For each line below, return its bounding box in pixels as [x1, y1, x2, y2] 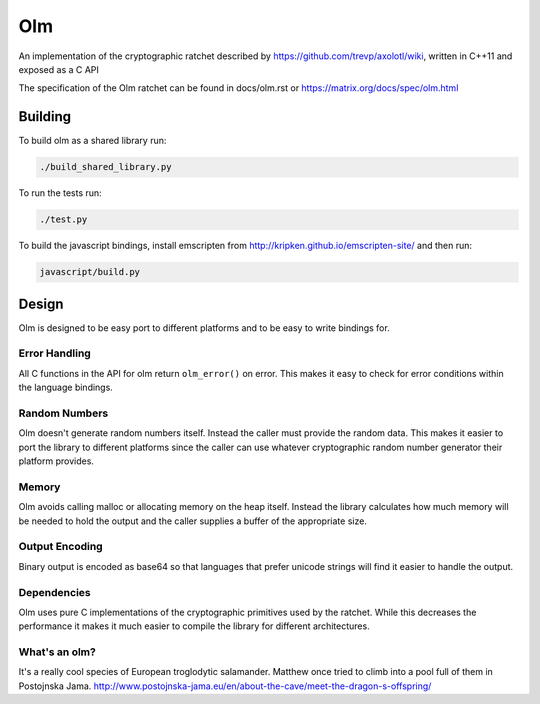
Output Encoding [18, 540, 104, 554]
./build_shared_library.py [39, 161, 172, 173]
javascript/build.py [39, 266, 140, 278]
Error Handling [18, 346, 92, 360]
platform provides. [18, 455, 95, 467]
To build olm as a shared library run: [18, 135, 167, 147]
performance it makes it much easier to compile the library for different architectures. [18, 620, 370, 632]
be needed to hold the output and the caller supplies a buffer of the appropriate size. [18, 515, 367, 527]
